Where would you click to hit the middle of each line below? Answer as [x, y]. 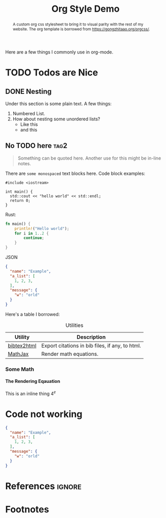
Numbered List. [29, 113]
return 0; [20, 200]
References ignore [43, 486]
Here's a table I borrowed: [33, 314]
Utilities [74, 325]
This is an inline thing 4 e [31, 393]
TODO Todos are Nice [52, 73]
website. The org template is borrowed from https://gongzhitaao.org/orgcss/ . [81, 29]
